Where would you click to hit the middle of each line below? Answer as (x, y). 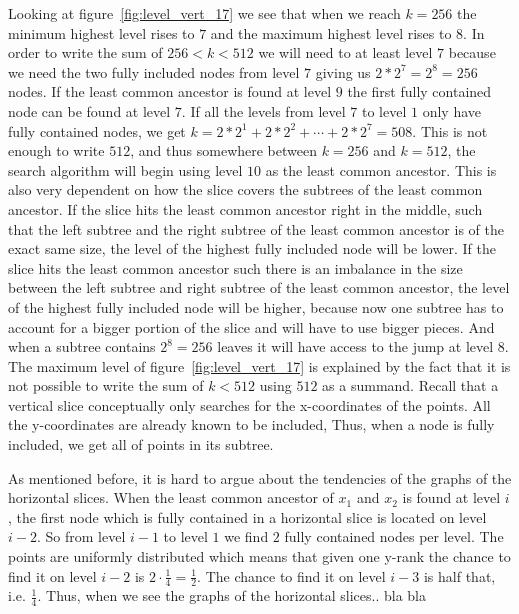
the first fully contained (419, 91)
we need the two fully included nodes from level (154, 71)
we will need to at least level (345, 52)
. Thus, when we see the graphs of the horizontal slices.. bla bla (232, 595)
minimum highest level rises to (101, 32)
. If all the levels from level (263, 110)
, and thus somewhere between (223, 150)
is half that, (459, 575)
